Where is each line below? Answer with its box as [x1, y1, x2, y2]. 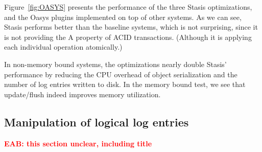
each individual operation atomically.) [4, 41, 123, 52]
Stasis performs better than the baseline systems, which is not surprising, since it [4, 21, 258, 32]
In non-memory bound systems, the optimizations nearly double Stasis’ [4, 58, 227, 69]
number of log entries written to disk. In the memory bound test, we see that [4, 79, 246, 90]
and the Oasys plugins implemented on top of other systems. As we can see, [4, 11, 242, 22]
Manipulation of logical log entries [4, 114, 189, 129]
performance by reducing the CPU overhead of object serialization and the [4, 69, 237, 79]
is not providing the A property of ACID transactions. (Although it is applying [4, 31, 252, 42]
